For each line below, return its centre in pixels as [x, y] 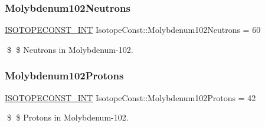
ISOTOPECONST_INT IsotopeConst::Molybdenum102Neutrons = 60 [133, 30]
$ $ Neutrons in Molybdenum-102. [70, 49]
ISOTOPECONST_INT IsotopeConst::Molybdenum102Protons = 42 [130, 97]
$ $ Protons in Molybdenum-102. [68, 117]
